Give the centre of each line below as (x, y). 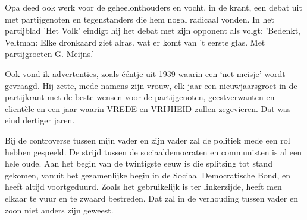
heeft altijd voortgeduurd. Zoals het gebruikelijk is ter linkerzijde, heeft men (143, 186)
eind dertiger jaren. (40, 120)
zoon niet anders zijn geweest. (59, 210)
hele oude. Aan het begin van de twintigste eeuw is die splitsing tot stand (139, 163)
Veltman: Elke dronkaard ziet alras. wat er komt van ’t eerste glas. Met (135, 42)
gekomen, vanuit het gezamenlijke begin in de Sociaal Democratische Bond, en (148, 175)
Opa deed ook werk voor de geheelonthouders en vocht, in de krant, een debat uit (153, 7)
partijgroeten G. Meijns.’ (50, 54)
